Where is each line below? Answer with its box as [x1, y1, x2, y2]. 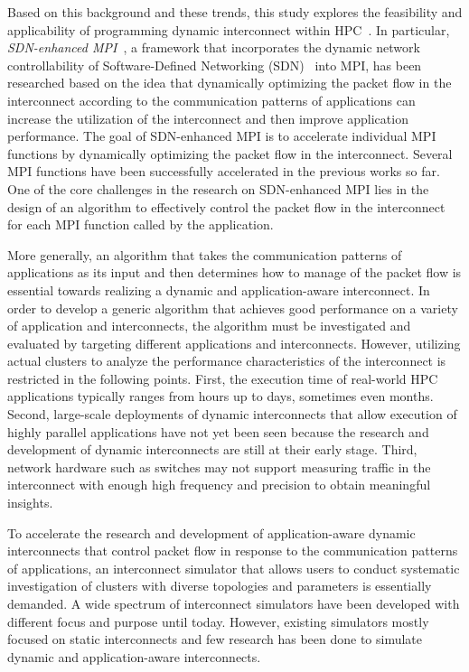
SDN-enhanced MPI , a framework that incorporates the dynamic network [7, 38, 420, 57]
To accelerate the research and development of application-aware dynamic [7, 523, 416, 542]
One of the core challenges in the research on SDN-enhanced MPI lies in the [7, 179, 429, 198]
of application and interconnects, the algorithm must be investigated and [7, 316, 411, 335]
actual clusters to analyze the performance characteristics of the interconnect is [7, 351, 446, 370]
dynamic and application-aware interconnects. [7, 647, 261, 666]
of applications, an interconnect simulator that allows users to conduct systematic [7, 558, 460, 577]
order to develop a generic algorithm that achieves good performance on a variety [7, 298, 458, 317]
